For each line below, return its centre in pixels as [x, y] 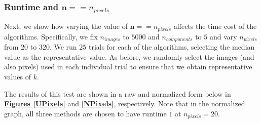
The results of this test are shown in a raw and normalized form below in [118, 93]
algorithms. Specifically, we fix [51, 36]
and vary [223, 36]
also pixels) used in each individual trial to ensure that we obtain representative [128, 67]
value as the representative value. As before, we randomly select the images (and [129, 56]
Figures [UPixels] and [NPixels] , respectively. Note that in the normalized [125, 104]
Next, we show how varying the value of [66, 26]
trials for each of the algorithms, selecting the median [172, 47]
